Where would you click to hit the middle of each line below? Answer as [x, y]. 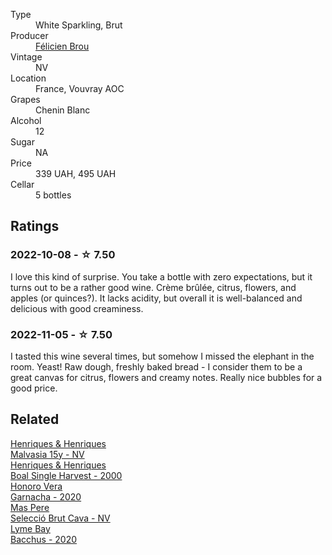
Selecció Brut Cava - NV [60, 518]
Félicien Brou [62, 46]
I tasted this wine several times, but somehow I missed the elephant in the [162, 356]
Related [35, 419]
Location [28, 78]
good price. [34, 388]
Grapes [25, 99]
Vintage [26, 57]
